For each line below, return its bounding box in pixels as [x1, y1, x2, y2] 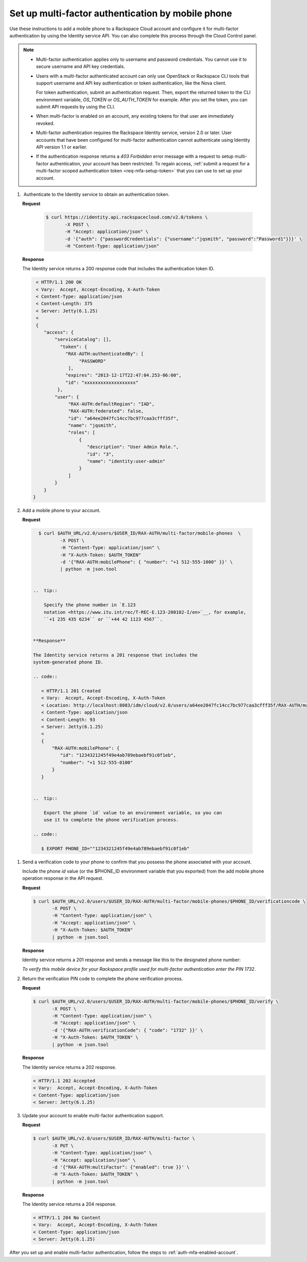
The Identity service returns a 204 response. [22, 1201, 117, 1207]
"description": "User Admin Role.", [87, 444, 179, 450]
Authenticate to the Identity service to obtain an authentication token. [23, 191, 170, 197]
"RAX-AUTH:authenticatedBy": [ [65, 351, 144, 357]
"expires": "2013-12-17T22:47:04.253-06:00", [65, 373, 182, 378]
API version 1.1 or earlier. [36, 144, 87, 150]
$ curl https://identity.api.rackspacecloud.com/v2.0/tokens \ [46, 214, 208, 220]
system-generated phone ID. [33, 659, 103, 665]
